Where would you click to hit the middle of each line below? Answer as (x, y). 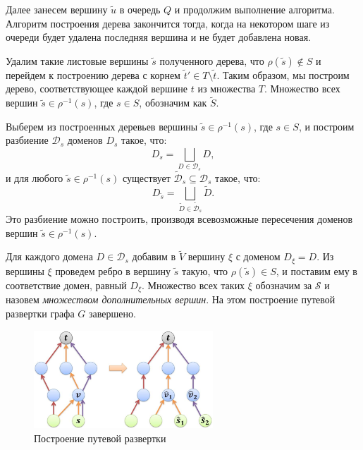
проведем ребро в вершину (113, 270)
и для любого (35, 177)
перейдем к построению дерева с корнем (93, 74)
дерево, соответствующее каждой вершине (97, 89)
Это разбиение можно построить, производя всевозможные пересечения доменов (179, 219)
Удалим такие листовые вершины (77, 60)
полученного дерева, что (212, 60)
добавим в (154, 256)
